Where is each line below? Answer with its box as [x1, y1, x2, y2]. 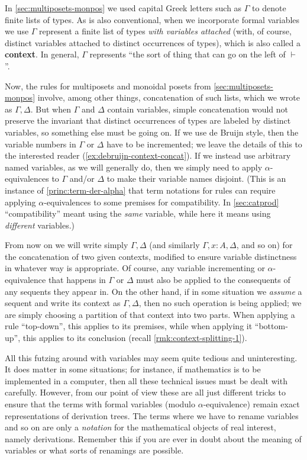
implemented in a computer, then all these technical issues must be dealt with [5, 374, 287, 387]
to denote [252, 2, 286, 14]
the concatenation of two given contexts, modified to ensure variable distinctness [5, 250, 297, 262]
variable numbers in [5, 137, 76, 150]
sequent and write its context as [5, 297, 121, 309]
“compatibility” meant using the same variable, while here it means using [5, 207, 271, 220]
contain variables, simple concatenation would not [107, 102, 288, 115]
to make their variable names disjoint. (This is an [106, 172, 286, 185]
